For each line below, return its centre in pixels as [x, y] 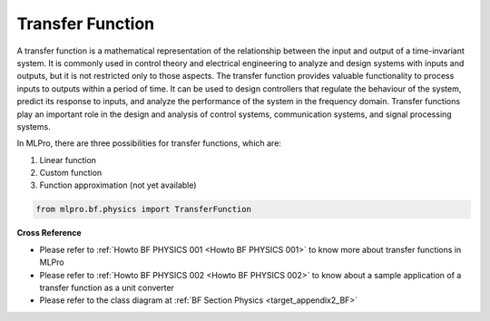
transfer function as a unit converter [107, 287]
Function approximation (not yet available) [118, 185]
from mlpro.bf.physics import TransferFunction [143, 209]
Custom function [71, 173]
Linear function [68, 160]
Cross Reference [49, 233]
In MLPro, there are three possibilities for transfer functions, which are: [149, 143]
